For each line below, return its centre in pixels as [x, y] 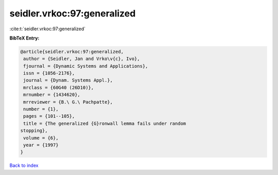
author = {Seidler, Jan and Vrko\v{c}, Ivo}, [82, 59]
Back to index [24, 166]
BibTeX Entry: [24, 38]
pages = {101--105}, [49, 116]
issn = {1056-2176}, [49, 73]
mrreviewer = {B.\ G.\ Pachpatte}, [68, 102]
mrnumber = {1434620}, [52, 95]
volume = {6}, [41, 138]
